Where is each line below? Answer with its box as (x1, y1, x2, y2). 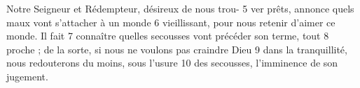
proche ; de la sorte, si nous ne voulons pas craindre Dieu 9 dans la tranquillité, (6, 42, 347, 56)
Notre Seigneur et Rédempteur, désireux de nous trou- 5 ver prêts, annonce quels (6, 1, 354, 15)
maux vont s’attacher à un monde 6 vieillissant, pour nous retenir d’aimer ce (6, 15, 335, 29)
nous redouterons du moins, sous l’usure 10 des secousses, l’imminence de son (6, 55, 338, 70)
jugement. (6, 69, 48, 83)
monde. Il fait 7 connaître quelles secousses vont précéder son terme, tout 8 (6, 28, 329, 43)
